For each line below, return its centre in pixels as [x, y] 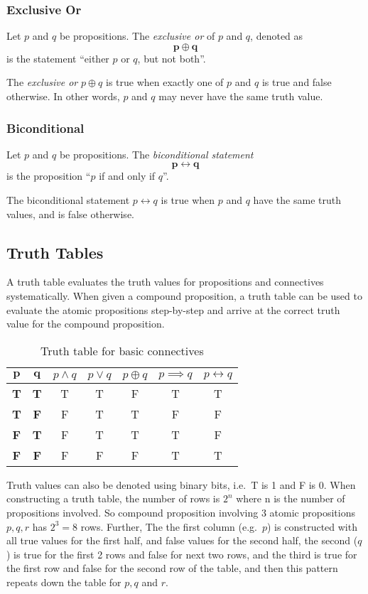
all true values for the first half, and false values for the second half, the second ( [182, 540]
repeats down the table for [64, 582]
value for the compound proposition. [86, 324]
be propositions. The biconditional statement [156, 154]
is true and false [297, 82]
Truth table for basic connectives [122, 350]
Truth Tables [55, 252]
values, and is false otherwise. [70, 214]
